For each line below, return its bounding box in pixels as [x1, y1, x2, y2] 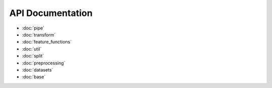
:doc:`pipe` [22, 25, 45, 31]
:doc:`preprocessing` [22, 60, 65, 66]
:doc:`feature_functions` [22, 39, 72, 45]
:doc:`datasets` [22, 66, 53, 72]
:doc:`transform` [22, 31, 56, 37]
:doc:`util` [22, 45, 42, 52]
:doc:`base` [22, 74, 46, 80]
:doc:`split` [22, 53, 44, 59]
